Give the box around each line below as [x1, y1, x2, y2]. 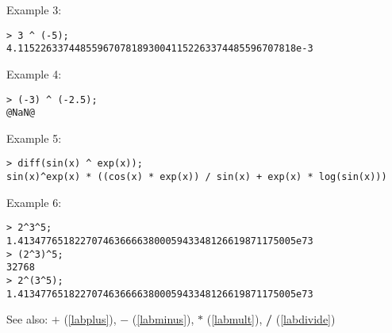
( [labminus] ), [132, 311, 194, 327]
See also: [6, 311, 48, 327]
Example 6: [6, 193, 62, 210]
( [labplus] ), [63, 311, 117, 327]
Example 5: [6, 129, 62, 146]
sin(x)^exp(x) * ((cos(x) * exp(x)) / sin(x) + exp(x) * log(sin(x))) [6, 171, 387, 183]
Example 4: [6, 65, 62, 82]
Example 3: [6, 2, 62, 17]
